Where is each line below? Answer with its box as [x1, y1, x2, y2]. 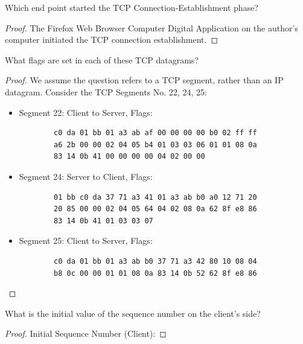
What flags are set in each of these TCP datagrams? [5, 53, 199, 66]
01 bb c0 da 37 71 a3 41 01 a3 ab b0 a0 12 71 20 [54, 193, 257, 202]
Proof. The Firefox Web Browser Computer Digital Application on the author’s [5, 21, 298, 34]
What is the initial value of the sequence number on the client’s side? [5, 307, 261, 319]
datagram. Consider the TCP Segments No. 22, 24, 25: [5, 85, 207, 98]
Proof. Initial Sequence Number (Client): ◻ [5, 327, 167, 340]
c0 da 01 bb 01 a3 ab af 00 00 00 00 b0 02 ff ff [54, 129, 257, 138]
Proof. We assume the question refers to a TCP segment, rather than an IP [5, 74, 284, 86]
